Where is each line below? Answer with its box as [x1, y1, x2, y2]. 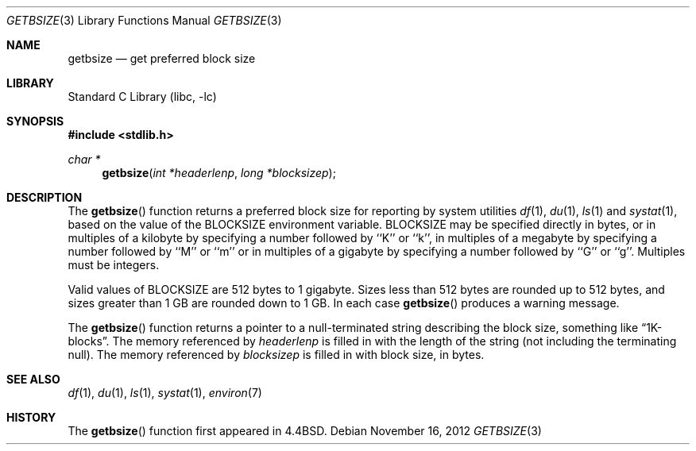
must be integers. [68, 258, 160, 272]
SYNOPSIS [6, 114, 64, 128]
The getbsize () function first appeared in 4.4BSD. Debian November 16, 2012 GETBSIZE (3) [68, 424, 542, 438]
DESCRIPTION [6, 191, 83, 204]
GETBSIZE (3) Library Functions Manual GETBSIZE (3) [6, 13, 282, 27]
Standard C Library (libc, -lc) [68, 90, 217, 103]
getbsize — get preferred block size [68, 52, 256, 65]
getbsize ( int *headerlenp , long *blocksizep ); [102, 166, 336, 179]
